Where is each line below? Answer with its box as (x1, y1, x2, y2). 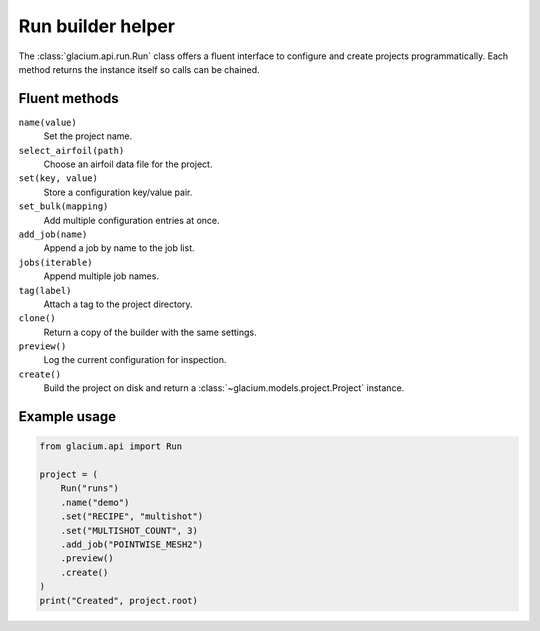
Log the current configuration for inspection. (43, 354, 227, 366)
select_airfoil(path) (18, 145, 125, 156)
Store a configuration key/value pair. (43, 186, 193, 198)
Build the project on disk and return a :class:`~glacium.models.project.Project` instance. (43, 382, 405, 394)
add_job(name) (18, 228, 88, 240)
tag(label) (18, 285, 72, 296)
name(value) (18, 116, 77, 128)
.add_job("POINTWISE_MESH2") (60, 539, 204, 550)
